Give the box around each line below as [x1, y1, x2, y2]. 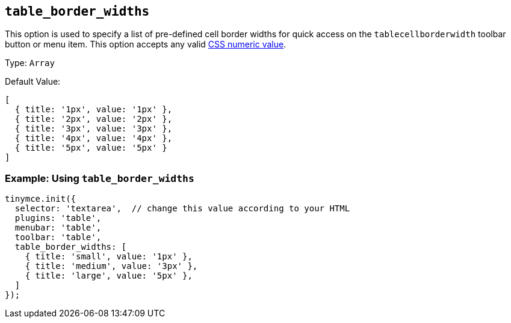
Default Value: [5, 76, 61, 87]
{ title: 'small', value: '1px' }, [25, 252, 193, 262]
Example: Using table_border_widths [5, 172, 194, 184]
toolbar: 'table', [14, 232, 102, 243]
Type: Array [5, 58, 55, 68]
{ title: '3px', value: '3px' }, [14, 124, 173, 134]
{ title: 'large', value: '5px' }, [25, 271, 193, 281]
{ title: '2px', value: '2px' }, [14, 114, 173, 124]
